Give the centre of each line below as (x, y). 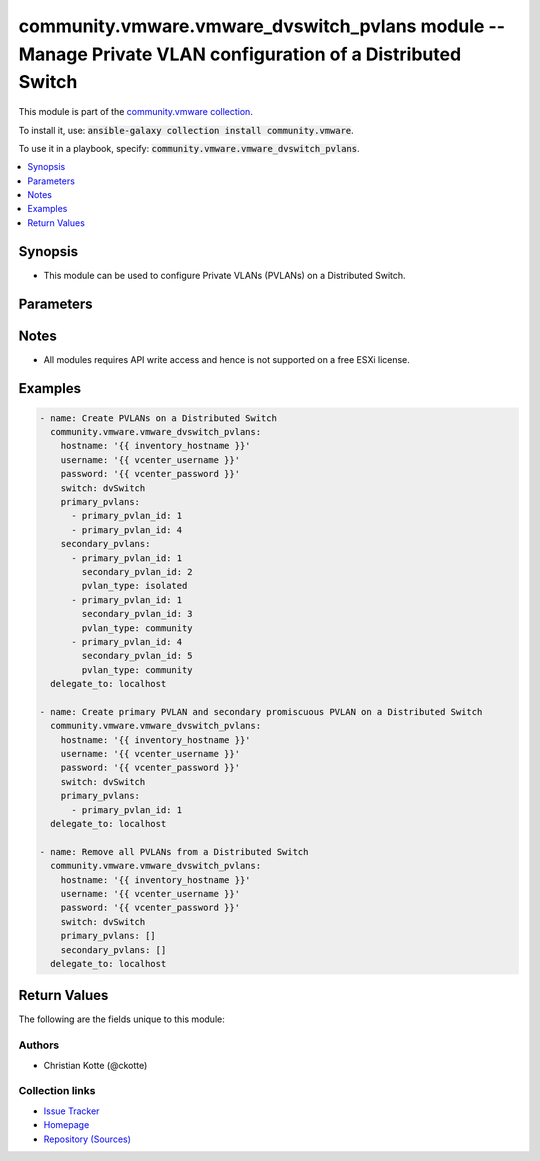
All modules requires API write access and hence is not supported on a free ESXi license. (226, 359)
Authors (39, 1045)
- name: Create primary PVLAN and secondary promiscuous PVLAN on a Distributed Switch (261, 711)
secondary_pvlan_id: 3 (137, 614)
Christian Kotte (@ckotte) (95, 1065)
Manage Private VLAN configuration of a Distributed (240, 54)
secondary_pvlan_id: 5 (137, 656)
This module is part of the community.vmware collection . (136, 112)
